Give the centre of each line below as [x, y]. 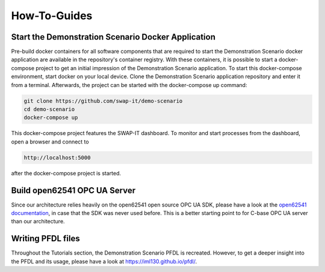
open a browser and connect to [50, 142]
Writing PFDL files [46, 239]
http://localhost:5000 [57, 157]
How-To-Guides [52, 16]
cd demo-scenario [49, 109]
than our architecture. [38, 222]
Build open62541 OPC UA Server [73, 190]
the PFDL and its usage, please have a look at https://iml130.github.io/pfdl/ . [104, 261]
